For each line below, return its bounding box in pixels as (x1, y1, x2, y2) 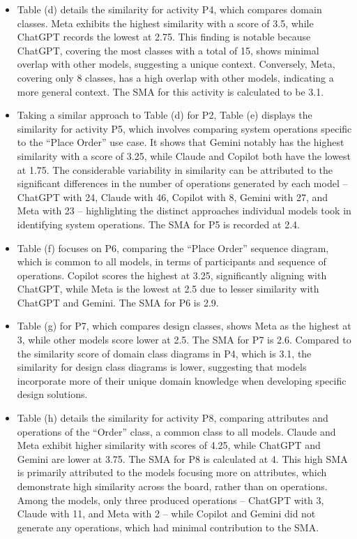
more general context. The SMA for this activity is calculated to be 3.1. (17, 84, 324, 98)
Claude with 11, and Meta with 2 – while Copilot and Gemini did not (17, 506, 316, 521)
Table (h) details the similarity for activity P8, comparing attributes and (17, 411, 328, 425)
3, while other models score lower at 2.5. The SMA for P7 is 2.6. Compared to (17, 332, 351, 347)
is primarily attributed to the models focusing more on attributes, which (17, 465, 327, 480)
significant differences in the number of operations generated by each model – (17, 176, 348, 191)
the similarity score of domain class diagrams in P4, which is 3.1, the (17, 346, 312, 360)
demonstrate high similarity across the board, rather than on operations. (17, 479, 328, 493)
